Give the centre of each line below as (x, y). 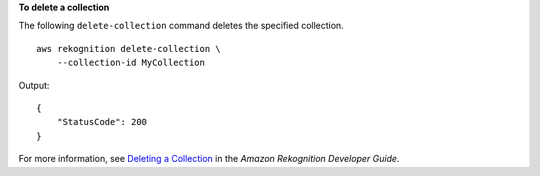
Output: (34, 85)
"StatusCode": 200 (102, 122)
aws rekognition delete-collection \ (129, 48)
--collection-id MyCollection (130, 63)
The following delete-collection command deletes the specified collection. (181, 26)
